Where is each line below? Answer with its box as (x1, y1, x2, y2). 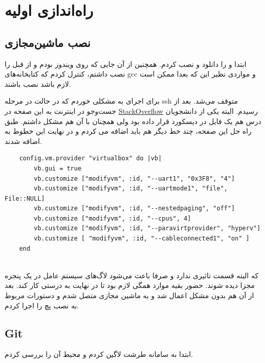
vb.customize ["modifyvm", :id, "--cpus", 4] (34, 214, 191, 222)
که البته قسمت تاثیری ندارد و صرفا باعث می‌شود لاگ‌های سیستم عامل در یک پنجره (5, 270, 259, 280)
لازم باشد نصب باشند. (5, 78, 71, 89)
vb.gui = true (34, 164, 82, 172)
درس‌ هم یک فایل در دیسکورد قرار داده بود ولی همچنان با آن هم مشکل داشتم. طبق (5, 115, 261, 126)
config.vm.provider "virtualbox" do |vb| (19, 155, 162, 162)
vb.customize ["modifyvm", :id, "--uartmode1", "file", (34, 185, 228, 192)
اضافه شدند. (5, 135, 42, 146)
